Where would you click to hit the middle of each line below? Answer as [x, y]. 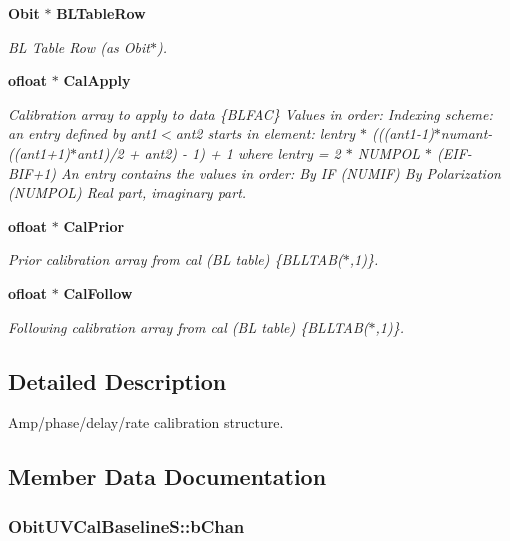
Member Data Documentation [167, 476]
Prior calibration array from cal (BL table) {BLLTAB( [175, 259]
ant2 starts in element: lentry [265, 133]
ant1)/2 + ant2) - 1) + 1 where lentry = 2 [208, 152]
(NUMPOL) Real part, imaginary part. [127, 192]
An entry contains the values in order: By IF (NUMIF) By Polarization [281, 172]
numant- [466, 133]
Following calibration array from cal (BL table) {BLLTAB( [188, 326]
